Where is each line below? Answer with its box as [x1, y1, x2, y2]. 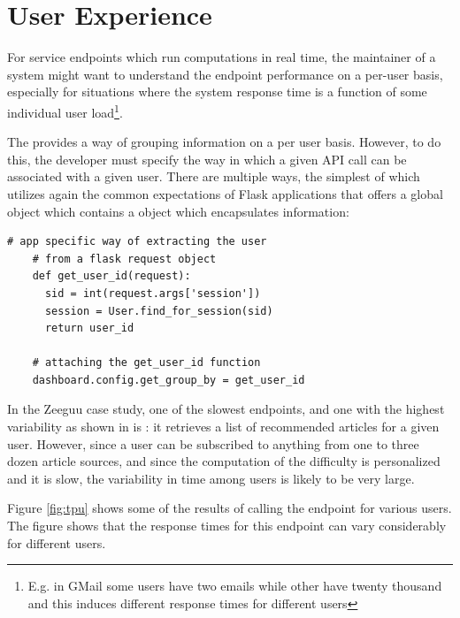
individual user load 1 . [7, 100, 123, 121]
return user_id [44, 322, 134, 335]
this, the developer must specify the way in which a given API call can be [7, 149, 407, 168]
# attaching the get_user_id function [32, 356, 261, 370]
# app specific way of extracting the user [7, 235, 267, 248]
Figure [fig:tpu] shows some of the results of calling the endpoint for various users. [7, 499, 452, 517]
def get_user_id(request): [32, 270, 191, 283]
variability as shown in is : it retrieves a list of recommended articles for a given [7, 417, 440, 436]
